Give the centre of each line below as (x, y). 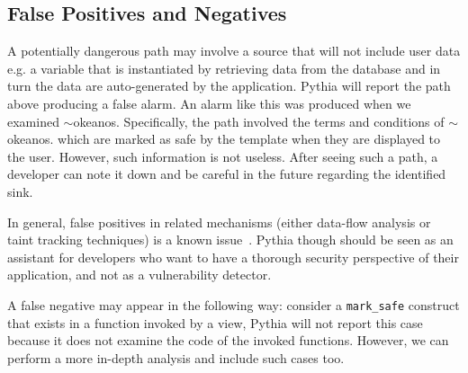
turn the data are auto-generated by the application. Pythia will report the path (229, 86)
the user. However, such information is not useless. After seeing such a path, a (223, 156)
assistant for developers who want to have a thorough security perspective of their (233, 257)
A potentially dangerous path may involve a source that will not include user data (234, 51)
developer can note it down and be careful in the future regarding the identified (227, 174)
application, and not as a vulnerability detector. (139, 275)
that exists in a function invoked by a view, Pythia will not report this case (215, 322)
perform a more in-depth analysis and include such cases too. (176, 357)
